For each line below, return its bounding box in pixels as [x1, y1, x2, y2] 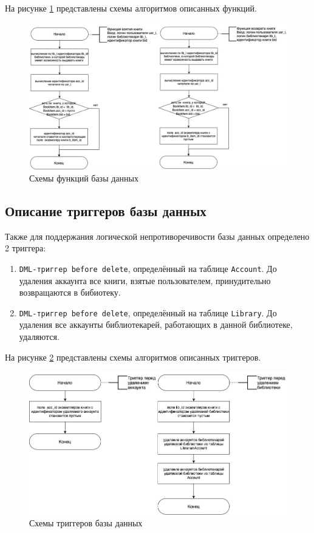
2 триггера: [5, 242, 46, 254]
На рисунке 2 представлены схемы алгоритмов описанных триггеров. [5, 350, 261, 363]
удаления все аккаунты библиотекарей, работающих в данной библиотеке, [19, 318, 293, 331]
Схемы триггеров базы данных [29, 517, 143, 529]
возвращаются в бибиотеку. [19, 286, 121, 299]
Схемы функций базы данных [29, 172, 138, 184]
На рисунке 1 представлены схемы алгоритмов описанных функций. [5, 2, 257, 14]
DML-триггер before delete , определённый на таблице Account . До [19, 262, 277, 274]
